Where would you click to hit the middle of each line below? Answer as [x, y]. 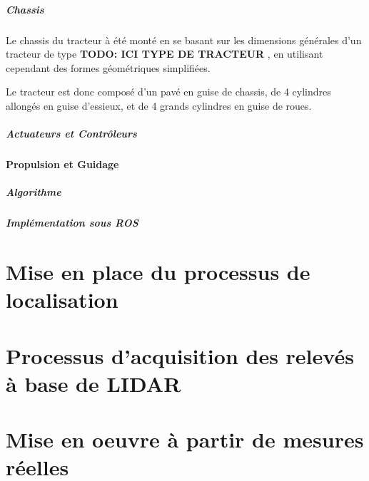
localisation [62, 300]
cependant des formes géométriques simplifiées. [108, 67]
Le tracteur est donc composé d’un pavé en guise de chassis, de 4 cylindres [168, 92]
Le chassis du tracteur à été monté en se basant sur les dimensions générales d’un [184, 40]
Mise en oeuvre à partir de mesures [185, 439]
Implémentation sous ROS [72, 223]
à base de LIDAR [93, 383]
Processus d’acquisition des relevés [180, 355]
